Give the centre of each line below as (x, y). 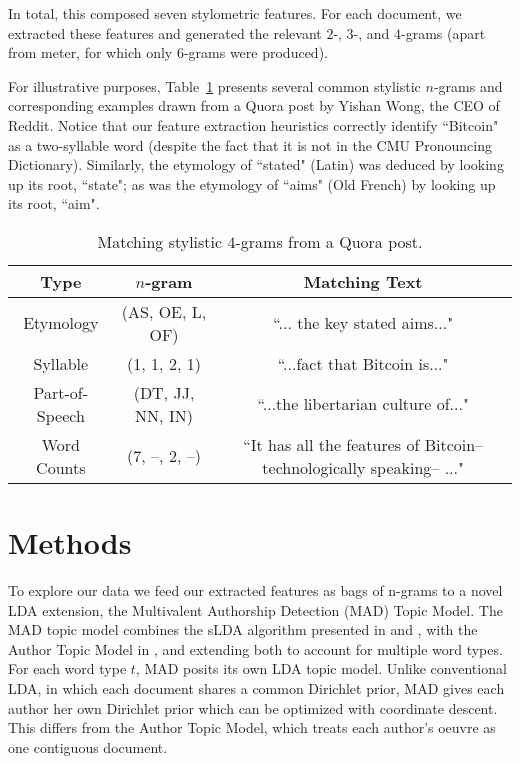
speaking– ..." (417, 467)
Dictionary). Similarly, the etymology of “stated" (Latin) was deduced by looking (256, 164)
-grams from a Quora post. (329, 241)
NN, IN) (164, 415)
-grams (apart (443, 32)
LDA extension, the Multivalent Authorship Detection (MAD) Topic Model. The (255, 609)
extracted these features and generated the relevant (165, 32)
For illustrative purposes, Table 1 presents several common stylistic (214, 85)
